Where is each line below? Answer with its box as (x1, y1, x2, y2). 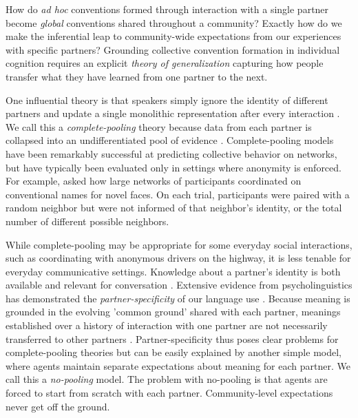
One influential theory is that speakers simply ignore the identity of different (6, 92, 328, 107)
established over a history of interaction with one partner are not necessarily (6, 318, 328, 333)
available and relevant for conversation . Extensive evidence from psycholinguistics (6, 278, 352, 292)
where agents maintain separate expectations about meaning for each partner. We (6, 358, 350, 373)
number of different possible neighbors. (6, 213, 169, 228)
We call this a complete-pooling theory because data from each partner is (6, 119, 312, 134)
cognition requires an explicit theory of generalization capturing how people (6, 56, 324, 70)
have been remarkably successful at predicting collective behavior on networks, (6, 146, 337, 160)
